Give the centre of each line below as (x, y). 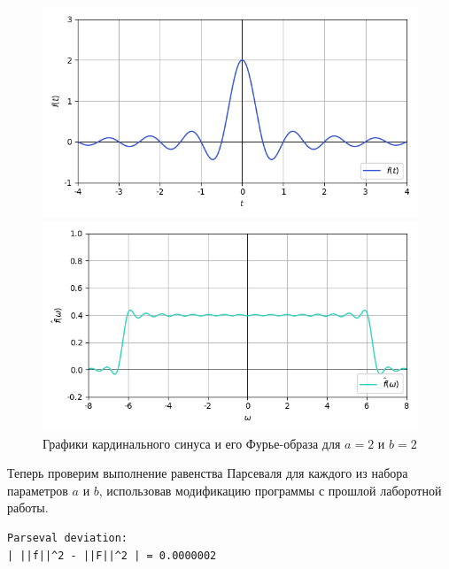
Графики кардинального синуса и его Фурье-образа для (192, 443)
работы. (28, 507)
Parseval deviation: (68, 538)
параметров (38, 490)
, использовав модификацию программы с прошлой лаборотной (270, 490)
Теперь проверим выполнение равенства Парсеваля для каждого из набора (208, 473)
